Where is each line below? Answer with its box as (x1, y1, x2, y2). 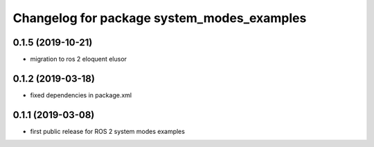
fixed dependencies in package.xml (30, 90, 132, 99)
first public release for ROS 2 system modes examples (30, 127, 185, 135)
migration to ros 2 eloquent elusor (30, 55, 127, 63)
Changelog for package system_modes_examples (12, 10, 307, 26)
